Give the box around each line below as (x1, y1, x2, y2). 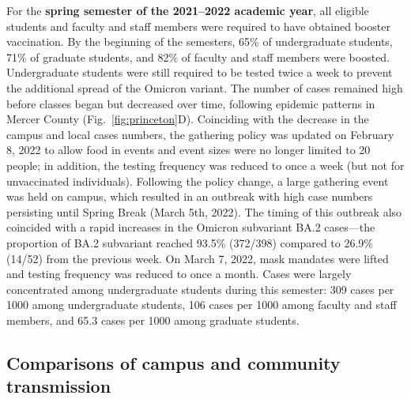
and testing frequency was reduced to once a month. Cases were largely (6, 265, 352, 282)
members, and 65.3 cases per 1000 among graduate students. (6, 311, 300, 328)
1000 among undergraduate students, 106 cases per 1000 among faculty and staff (6, 296, 397, 313)
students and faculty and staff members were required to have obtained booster (6, 17, 390, 34)
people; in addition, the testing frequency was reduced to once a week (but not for (6, 156, 405, 173)
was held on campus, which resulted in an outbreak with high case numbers (6, 188, 373, 205)
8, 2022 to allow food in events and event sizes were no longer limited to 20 (6, 141, 371, 158)
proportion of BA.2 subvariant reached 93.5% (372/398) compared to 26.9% (6, 234, 374, 250)
